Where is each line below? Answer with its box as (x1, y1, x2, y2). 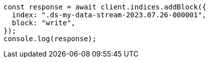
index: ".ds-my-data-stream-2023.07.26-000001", (12, 11, 206, 19)
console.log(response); (4, 35, 97, 43)
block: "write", (12, 19, 76, 27)
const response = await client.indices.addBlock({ (4, 3, 206, 11)
